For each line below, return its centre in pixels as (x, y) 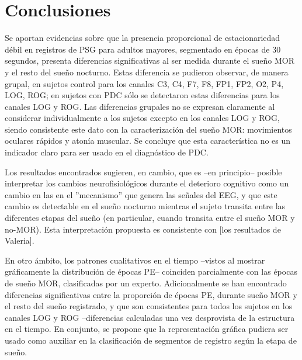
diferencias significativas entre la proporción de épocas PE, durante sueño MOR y (151, 294)
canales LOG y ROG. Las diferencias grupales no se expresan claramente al (140, 106)
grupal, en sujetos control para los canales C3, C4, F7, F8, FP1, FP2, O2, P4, (144, 83)
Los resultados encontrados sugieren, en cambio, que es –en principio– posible (143, 172)
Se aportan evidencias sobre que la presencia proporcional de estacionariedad (143, 38)
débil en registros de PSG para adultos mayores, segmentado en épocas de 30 (143, 49)
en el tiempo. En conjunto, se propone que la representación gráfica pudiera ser (147, 329)
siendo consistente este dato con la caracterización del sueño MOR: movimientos (148, 129)
